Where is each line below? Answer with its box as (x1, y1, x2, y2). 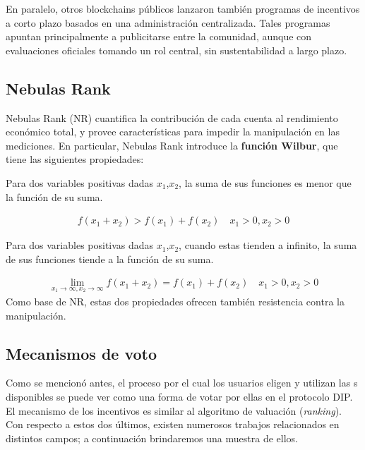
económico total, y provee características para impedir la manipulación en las (6, 124, 340, 139)
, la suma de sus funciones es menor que (179, 175, 352, 190)
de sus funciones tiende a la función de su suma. (6, 251, 214, 266)
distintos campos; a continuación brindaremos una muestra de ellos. (6, 430, 298, 445)
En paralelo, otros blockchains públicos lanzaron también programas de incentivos (6, 1, 360, 16)
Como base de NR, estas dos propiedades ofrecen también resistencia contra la (6, 294, 345, 309)
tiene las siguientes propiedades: (6, 152, 144, 166)
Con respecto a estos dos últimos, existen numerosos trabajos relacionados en (6, 417, 340, 432)
